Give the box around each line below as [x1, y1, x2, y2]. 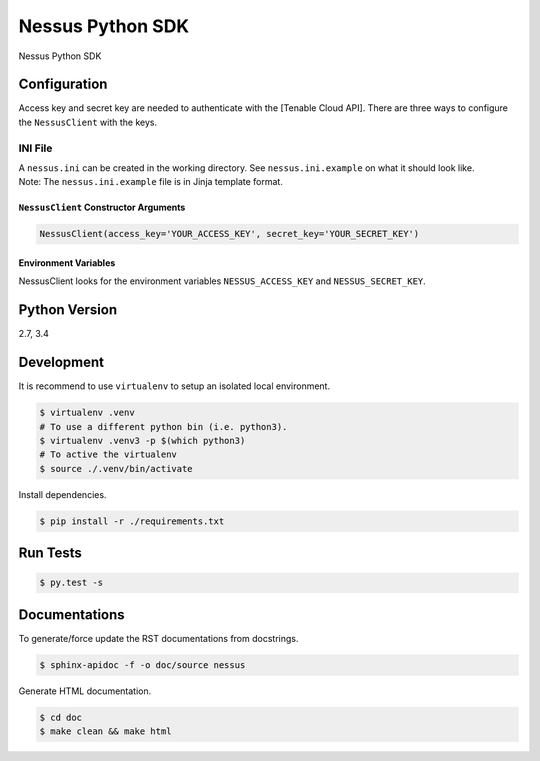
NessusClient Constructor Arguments [18, 201, 186, 214]
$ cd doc [39, 711, 83, 723]
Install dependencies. [18, 488, 107, 500]
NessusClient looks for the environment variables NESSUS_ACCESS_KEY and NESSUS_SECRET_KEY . [18, 275, 427, 287]
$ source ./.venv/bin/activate [39, 463, 194, 474]
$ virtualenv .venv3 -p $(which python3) [39, 435, 246, 446]
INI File [18, 141, 53, 155]
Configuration [18, 76, 108, 93]
